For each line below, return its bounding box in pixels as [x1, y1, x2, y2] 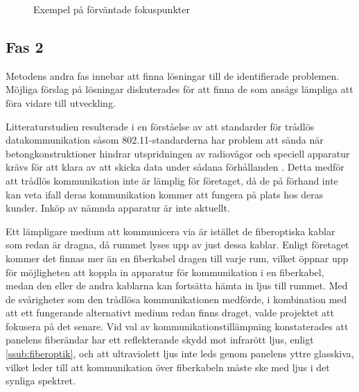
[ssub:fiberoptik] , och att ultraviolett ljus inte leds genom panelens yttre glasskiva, [6, 346, 354, 361]
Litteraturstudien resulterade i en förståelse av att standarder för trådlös [6, 119, 315, 133]
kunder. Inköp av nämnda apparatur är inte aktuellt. [6, 201, 230, 215]
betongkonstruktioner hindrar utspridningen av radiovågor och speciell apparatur [6, 146, 350, 160]
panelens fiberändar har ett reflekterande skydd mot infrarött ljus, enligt [6, 332, 314, 347]
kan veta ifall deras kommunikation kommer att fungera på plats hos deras [6, 187, 324, 201]
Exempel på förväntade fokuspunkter [33, 2, 190, 16]
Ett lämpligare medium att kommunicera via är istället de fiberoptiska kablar [6, 223, 335, 238]
